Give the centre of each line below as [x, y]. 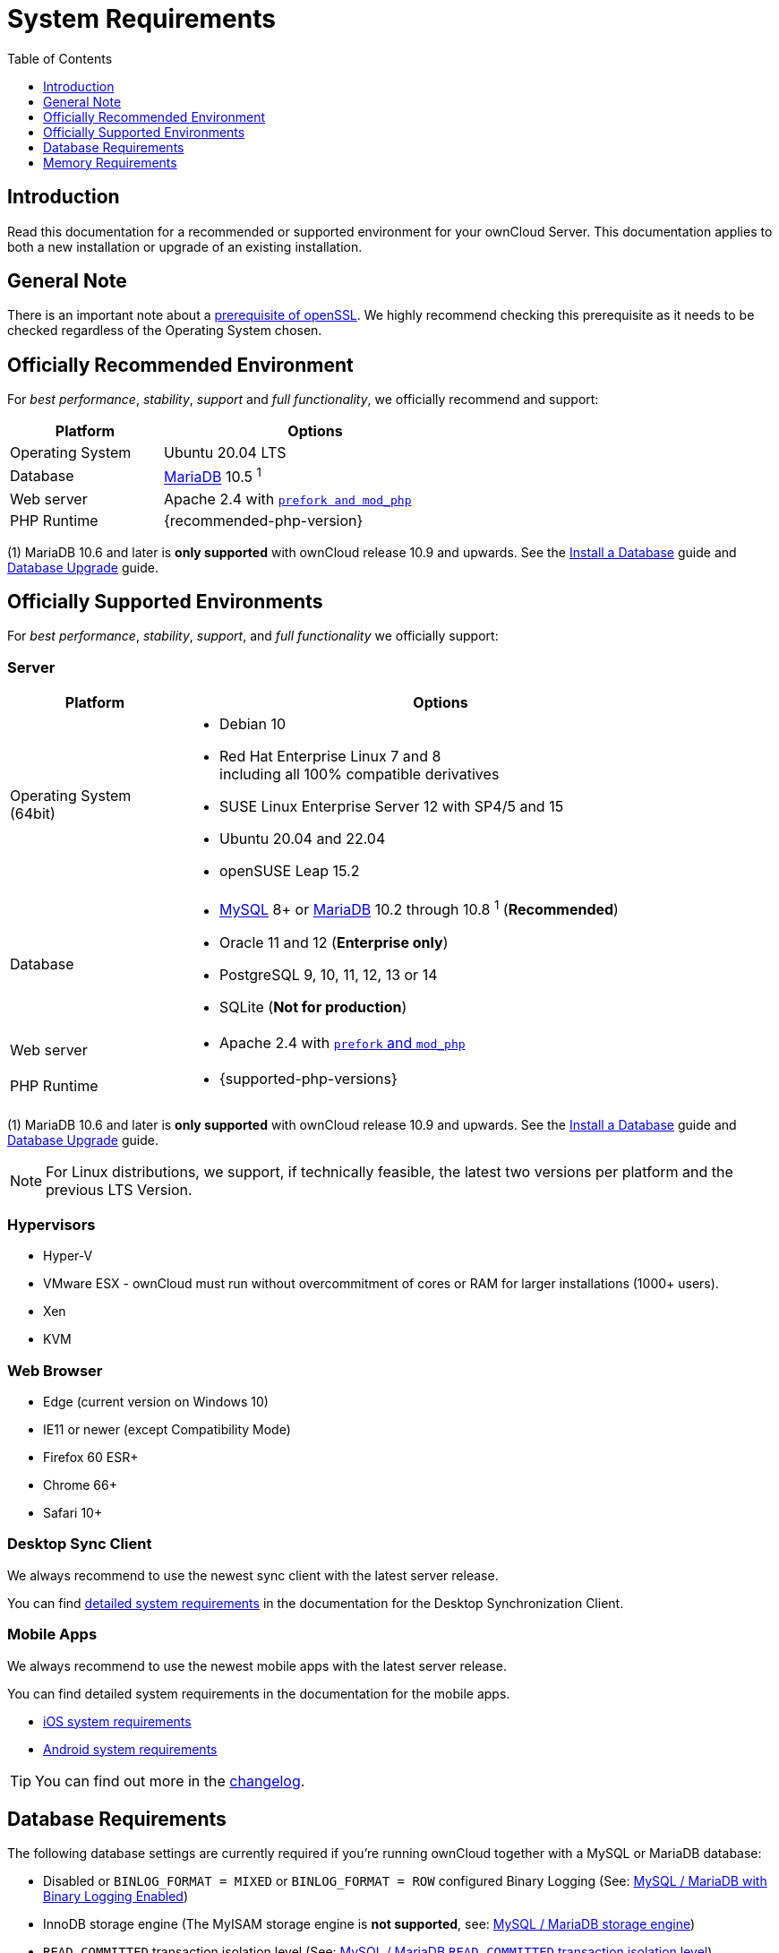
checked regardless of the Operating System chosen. [165, 331]
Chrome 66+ [80, 1485]
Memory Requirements [110, 162]
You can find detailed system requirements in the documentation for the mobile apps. [259, 1693]
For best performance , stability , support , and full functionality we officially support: [253, 636]
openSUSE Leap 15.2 [290, 871]
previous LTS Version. [119, 1189]
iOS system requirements [117, 1721]
